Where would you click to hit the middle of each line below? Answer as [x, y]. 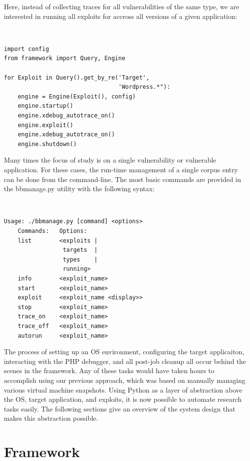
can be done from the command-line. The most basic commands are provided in [123, 179]
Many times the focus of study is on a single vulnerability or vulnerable [110, 160]
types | [80, 259]
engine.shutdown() [47, 144]
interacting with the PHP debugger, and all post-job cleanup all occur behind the [125, 361]
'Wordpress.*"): [144, 87]
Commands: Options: [52, 231]
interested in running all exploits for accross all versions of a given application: [121, 16]
